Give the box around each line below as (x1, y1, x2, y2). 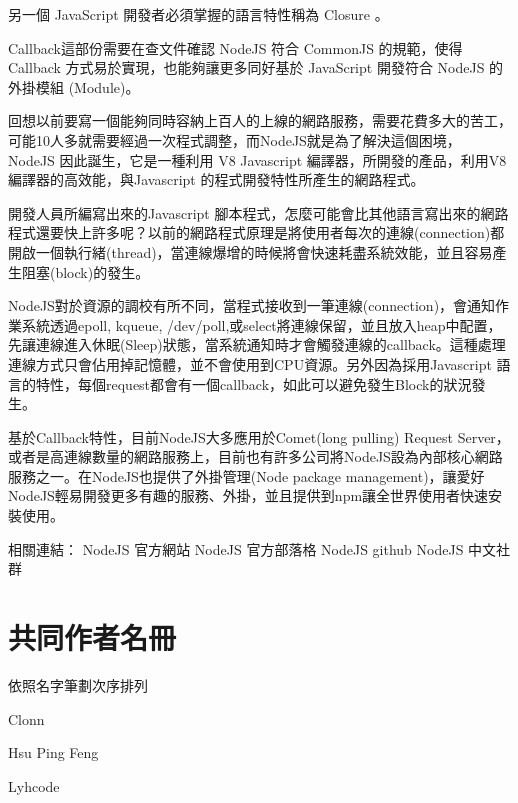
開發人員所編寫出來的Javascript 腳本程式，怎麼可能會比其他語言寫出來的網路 (8, 202, 509, 223)
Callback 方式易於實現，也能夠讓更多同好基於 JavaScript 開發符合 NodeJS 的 (8, 57, 504, 78)
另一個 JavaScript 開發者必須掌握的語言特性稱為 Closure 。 (8, 4, 389, 24)
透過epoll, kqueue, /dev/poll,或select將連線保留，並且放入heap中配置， (49, 314, 502, 335)
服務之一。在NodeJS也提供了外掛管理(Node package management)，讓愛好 (8, 465, 485, 486)
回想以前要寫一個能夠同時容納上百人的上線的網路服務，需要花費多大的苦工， (8, 110, 512, 131)
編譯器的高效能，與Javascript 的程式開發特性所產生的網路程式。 (8, 169, 425, 190)
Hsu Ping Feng (8, 742, 99, 763)
